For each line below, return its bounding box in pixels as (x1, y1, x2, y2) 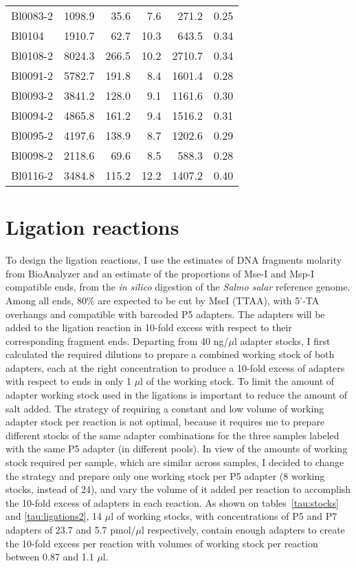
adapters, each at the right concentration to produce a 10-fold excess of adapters (5, 360, 345, 375)
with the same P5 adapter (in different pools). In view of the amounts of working (5, 441, 348, 456)
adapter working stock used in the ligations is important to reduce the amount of (5, 388, 348, 402)
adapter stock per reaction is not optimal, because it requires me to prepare (5, 414, 325, 429)
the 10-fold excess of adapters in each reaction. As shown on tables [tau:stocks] (5, 495, 339, 509)
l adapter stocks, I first (234, 333, 331, 348)
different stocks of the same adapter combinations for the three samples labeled (5, 428, 340, 442)
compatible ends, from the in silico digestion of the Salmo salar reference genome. (5, 280, 351, 294)
